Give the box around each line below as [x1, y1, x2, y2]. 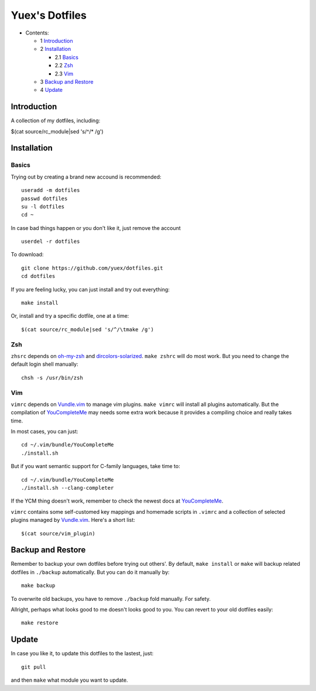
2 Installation [40, 46, 71, 53]
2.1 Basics [54, 53, 79, 61]
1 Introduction [40, 37, 73, 44]
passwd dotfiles [21, 195, 68, 202]
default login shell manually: [11, 360, 78, 368]
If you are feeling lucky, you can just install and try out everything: [11, 286, 170, 293]
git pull [21, 664, 46, 670]
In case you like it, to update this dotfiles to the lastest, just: [11, 650, 154, 657]
